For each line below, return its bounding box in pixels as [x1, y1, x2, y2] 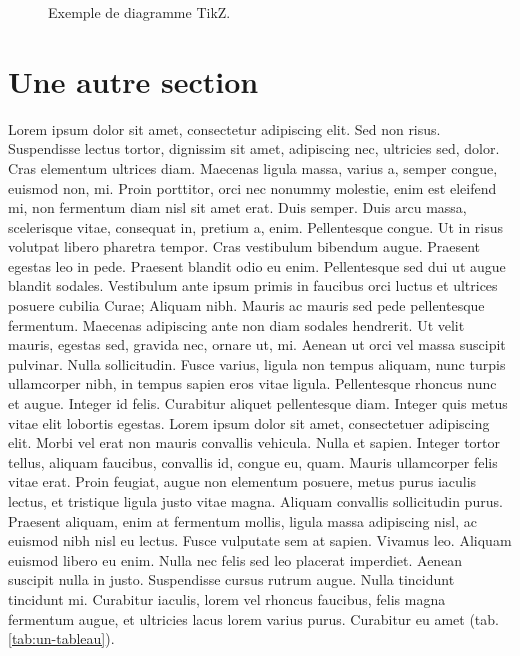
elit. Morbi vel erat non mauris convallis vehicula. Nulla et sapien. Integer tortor [8, 432, 501, 453]
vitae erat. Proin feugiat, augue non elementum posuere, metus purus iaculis [8, 471, 477, 492]
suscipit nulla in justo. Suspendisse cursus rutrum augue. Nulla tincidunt [8, 569, 455, 590]
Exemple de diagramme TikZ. [48, 2, 231, 22]
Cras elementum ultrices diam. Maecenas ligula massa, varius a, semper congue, [8, 157, 498, 178]
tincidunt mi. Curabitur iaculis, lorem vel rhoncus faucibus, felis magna [8, 588, 446, 609]
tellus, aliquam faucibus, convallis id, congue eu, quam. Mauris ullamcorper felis [8, 451, 498, 472]
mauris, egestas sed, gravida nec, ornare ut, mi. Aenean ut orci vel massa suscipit [8, 334, 506, 355]
